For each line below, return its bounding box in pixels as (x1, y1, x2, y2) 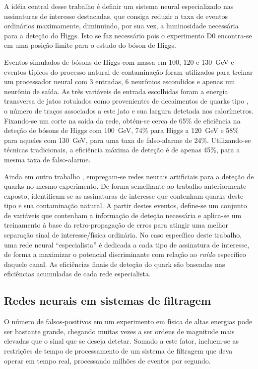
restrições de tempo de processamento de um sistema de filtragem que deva (4, 346, 233, 356)
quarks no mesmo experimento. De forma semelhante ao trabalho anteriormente (4, 181, 247, 191)
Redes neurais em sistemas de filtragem (4, 293, 211, 308)
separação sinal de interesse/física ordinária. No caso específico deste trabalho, (4, 230, 242, 240)
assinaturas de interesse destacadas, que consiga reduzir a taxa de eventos (4, 10, 228, 21)
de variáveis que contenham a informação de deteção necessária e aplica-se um (4, 210, 242, 220)
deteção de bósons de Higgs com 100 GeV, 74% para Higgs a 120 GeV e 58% (4, 125, 239, 135)
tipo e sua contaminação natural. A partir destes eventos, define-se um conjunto (4, 200, 247, 211)
